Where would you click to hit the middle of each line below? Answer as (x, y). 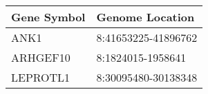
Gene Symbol (48, 17)
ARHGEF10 (41, 57)
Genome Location (145, 17)
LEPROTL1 (41, 77)
